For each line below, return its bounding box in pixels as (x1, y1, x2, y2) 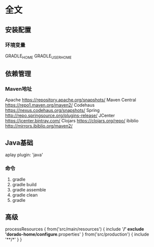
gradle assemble (12, 187, 46, 193)
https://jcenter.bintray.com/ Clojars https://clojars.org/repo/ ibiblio (5, 118, 139, 124)
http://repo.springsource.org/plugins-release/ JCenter (5, 112, 115, 118)
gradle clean (12, 192, 38, 198)
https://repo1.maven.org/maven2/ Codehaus (5, 102, 95, 108)
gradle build (12, 182, 37, 188)
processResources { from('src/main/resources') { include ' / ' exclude (5, 226, 144, 232)
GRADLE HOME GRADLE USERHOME (5, 53, 72, 60)
